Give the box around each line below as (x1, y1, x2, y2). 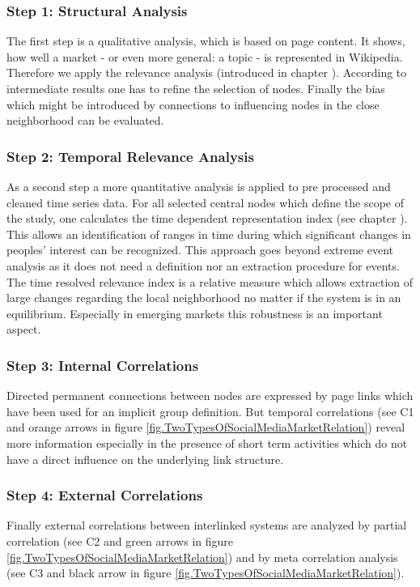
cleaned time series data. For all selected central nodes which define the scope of (6, 194, 405, 211)
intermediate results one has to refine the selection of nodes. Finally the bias (6, 80, 385, 96)
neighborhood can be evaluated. (6, 112, 164, 129)
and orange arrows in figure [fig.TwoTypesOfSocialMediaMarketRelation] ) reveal (6, 419, 405, 436)
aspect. (6, 321, 41, 338)
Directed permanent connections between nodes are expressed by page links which (6, 387, 414, 404)
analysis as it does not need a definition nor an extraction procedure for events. (6, 257, 400, 274)
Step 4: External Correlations (6, 485, 203, 505)
